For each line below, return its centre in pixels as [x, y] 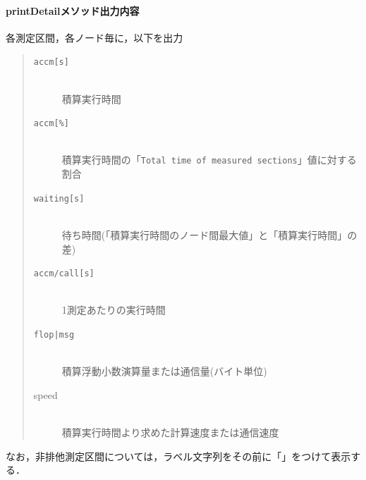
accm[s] [51, 62]
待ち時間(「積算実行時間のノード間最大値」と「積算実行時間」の [209, 234]
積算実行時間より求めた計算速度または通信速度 [170, 432]
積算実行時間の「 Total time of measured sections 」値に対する [209, 160]
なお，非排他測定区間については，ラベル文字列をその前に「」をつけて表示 [178, 456]
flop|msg [54, 335]
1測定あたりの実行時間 [114, 310]
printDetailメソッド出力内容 [73, 10]
